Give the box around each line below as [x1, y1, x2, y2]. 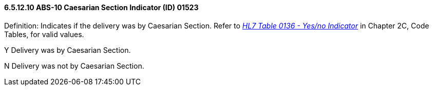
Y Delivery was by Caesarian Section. [4, 45, 131, 54]
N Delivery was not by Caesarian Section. [4, 61, 144, 70]
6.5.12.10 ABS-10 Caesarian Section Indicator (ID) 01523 [4, 3, 199, 12]
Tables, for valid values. [4, 29, 84, 39]
